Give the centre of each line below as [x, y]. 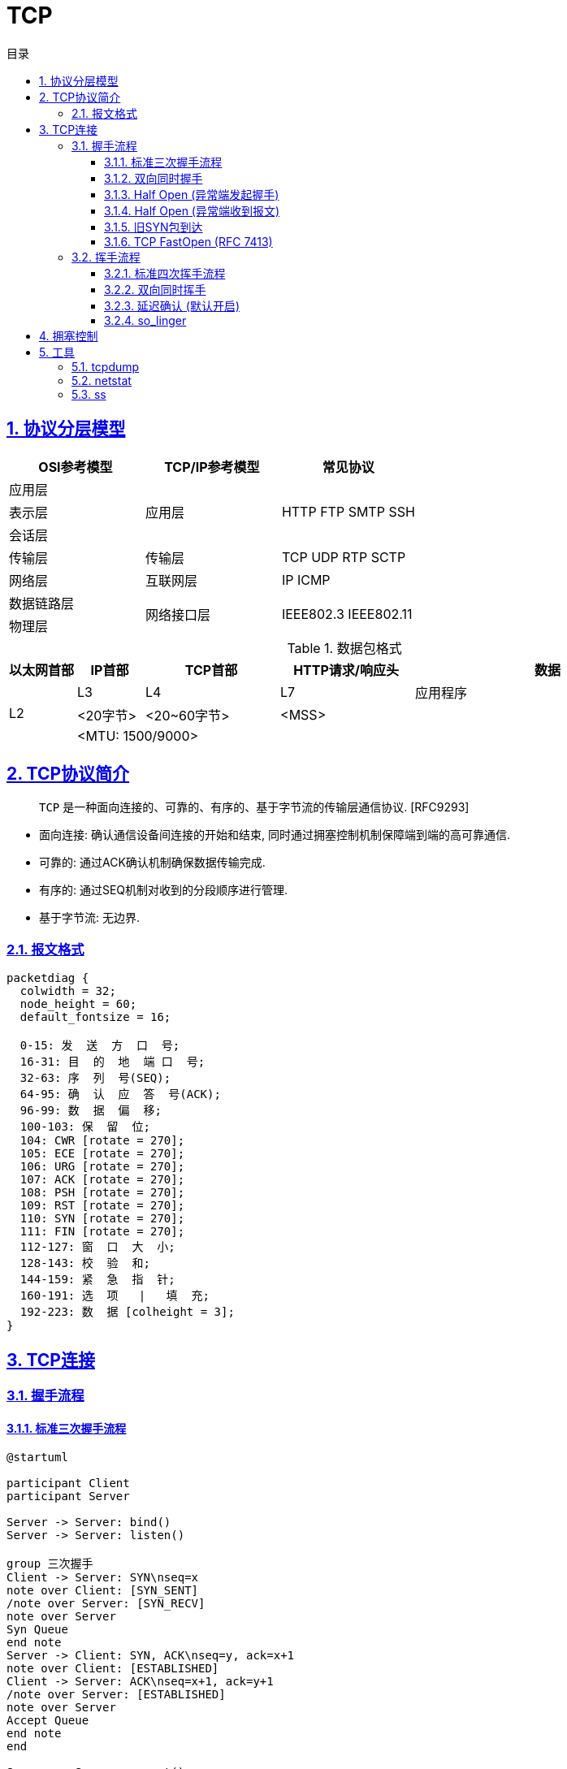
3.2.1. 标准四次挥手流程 [165, 273]
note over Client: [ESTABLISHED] [113, 1669]
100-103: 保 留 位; [85, 1127]
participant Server [68, 1497]
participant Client [68, 1484]
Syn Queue [37, 1630]
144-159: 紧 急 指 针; [97, 1280]
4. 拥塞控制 [69, 335]
